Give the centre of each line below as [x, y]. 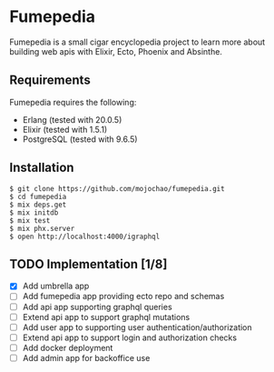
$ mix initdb [34, 212]
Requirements [50, 80]
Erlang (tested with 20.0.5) [72, 119]
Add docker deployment [68, 347]
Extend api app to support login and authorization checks [130, 337]
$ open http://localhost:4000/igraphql [85, 236]
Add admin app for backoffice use [86, 357]
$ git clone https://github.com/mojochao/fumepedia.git [117, 188]
